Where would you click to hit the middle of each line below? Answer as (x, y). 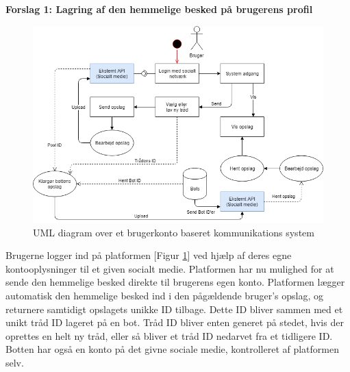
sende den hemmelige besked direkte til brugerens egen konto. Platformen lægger (175, 282)
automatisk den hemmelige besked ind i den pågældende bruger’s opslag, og (164, 296)
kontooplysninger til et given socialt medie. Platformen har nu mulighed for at (170, 268)
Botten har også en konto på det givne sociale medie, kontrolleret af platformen (172, 349)
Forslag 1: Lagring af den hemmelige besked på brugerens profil (159, 9)
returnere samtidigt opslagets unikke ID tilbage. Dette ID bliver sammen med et (174, 309)
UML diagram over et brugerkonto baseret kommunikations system (174, 232)
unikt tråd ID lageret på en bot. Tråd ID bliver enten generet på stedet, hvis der (175, 322)
